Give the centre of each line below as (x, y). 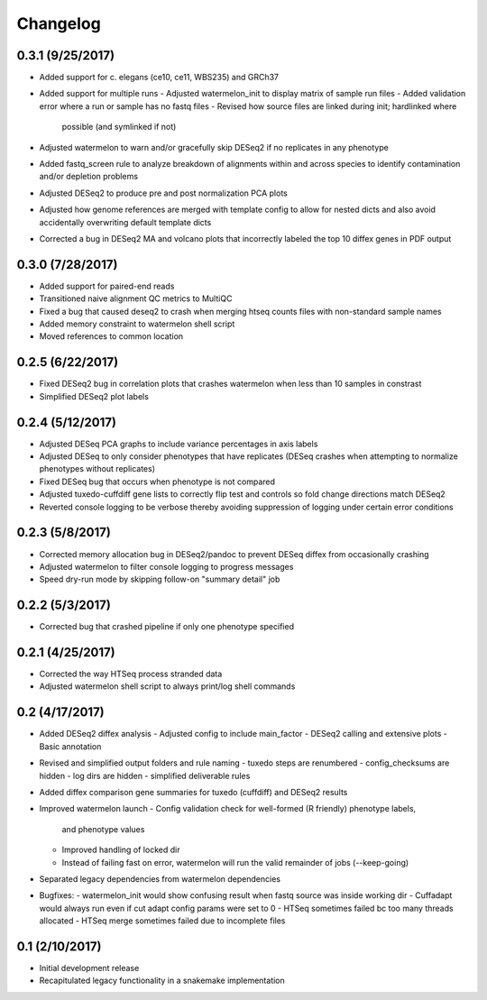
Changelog (59, 23)
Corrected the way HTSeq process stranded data (131, 674)
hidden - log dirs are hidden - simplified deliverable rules (145, 775)
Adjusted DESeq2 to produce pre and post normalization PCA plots (163, 193)
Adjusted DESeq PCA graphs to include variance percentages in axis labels (179, 444)
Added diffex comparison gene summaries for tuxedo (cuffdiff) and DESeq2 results (193, 792)
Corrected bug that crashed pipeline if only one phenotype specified (167, 627)
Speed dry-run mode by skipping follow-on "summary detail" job (160, 579)
